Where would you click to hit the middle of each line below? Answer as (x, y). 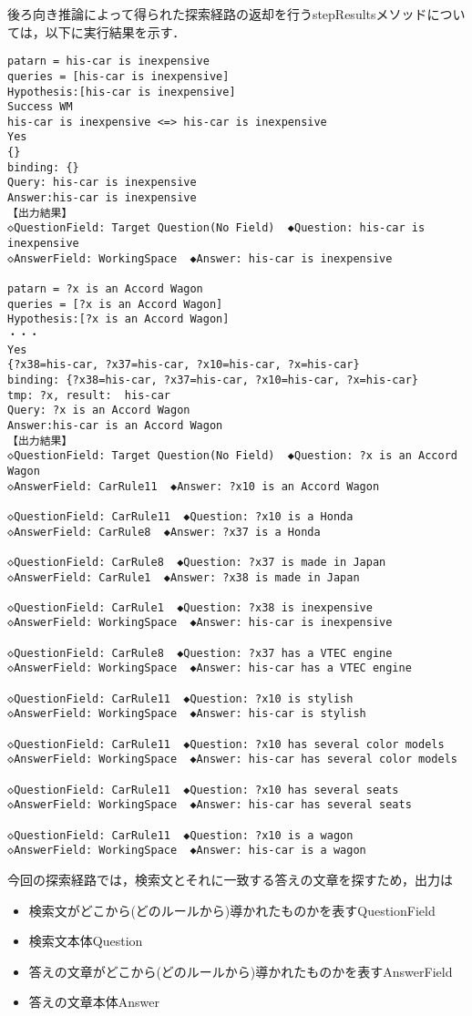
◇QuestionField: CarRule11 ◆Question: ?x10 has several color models (226, 744)
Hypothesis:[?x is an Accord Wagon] (118, 319)
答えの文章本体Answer (94, 1002)
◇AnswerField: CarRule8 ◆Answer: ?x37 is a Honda (164, 532)
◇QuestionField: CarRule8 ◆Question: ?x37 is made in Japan (197, 562)
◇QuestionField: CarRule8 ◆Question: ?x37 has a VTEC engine (200, 653)
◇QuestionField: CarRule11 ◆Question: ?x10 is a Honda (180, 516)
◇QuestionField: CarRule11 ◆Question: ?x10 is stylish (180, 698)
